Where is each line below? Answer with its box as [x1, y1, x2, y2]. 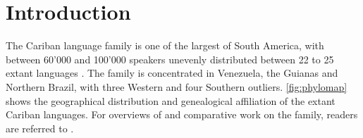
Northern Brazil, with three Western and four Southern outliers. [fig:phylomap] [6, 79, 347, 94]
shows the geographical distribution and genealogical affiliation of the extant [6, 93, 336, 108]
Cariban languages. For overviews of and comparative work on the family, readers [6, 107, 358, 122]
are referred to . [6, 120, 74, 135]
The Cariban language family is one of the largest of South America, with [6, 38, 324, 53]
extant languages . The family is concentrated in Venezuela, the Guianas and [6, 65, 338, 80]
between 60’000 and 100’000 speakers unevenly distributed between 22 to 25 [6, 51, 334, 66]
